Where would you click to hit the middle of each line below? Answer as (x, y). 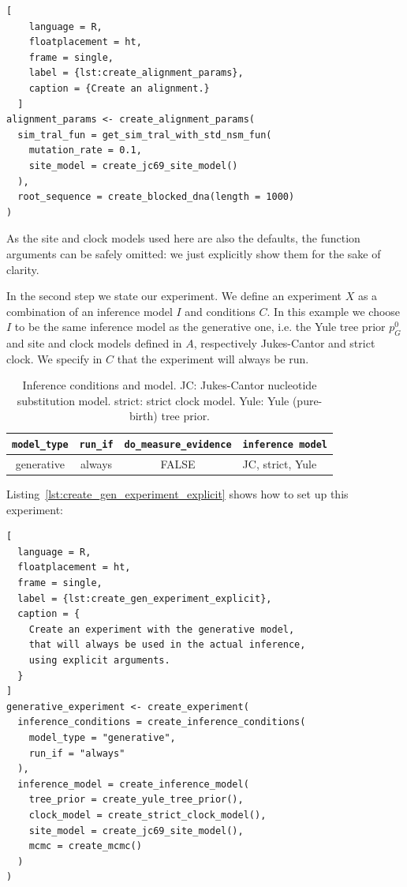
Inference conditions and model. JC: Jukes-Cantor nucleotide (170, 385)
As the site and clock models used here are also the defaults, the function (183, 238)
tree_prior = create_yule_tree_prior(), (136, 800)
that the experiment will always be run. (213, 358)
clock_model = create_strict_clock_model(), (147, 815)
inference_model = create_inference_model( (133, 784)
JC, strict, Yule (280, 463)
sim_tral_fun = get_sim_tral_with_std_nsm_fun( (145, 135)
